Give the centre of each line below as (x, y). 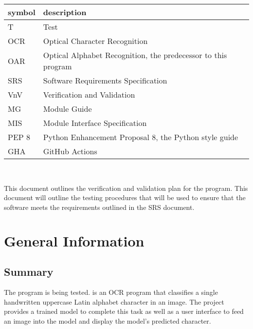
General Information (74, 240)
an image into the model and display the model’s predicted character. (108, 320)
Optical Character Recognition (95, 41)
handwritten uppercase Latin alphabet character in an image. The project (114, 301)
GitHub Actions (70, 151)
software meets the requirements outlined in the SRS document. (99, 207)
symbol (22, 12)
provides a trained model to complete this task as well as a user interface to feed (124, 311)
